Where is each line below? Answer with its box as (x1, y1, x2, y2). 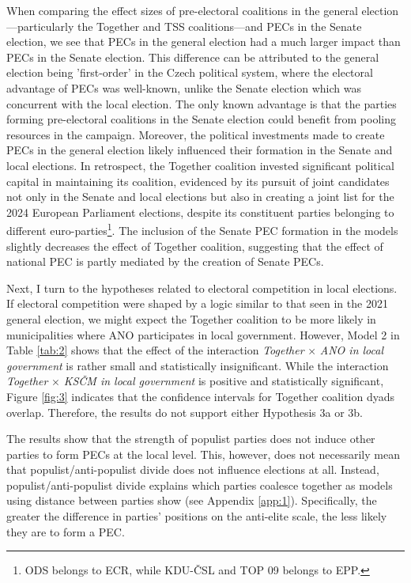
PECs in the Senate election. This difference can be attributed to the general (6, 48, 379, 65)
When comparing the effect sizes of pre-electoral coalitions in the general (6, 2, 358, 18)
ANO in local (319, 342, 384, 358)
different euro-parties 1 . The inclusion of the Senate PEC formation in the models (6, 220, 398, 238)
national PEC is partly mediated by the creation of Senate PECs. (6, 253, 324, 270)
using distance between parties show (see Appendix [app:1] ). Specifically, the (6, 492, 377, 509)
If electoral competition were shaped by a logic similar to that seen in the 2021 (6, 295, 388, 312)
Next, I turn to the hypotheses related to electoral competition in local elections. (6, 279, 398, 296)
